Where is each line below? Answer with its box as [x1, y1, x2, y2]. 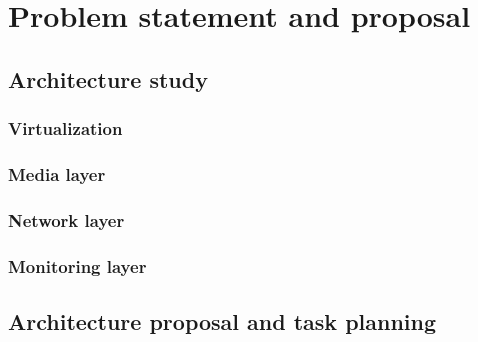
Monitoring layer [8, 253, 147, 278]
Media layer [8, 161, 106, 186]
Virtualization [8, 116, 123, 141]
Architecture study [8, 63, 208, 94]
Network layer [8, 207, 125, 232]
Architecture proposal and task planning [8, 305, 437, 336]
